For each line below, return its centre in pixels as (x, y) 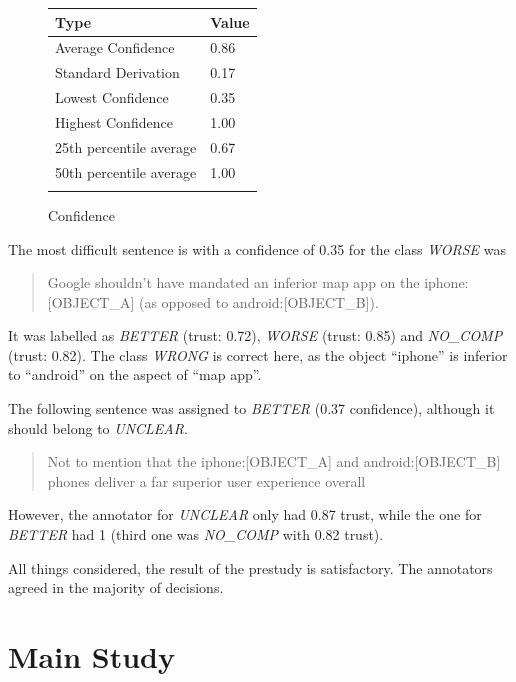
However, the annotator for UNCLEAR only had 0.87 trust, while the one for (245, 514)
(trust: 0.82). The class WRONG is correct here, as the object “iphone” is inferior (258, 354)
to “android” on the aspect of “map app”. (135, 374)
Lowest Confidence (112, 97)
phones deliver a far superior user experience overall (206, 480)
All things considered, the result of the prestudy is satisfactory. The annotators (250, 567)
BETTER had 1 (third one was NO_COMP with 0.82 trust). (196, 534)
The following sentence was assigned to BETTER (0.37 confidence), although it (251, 408)
